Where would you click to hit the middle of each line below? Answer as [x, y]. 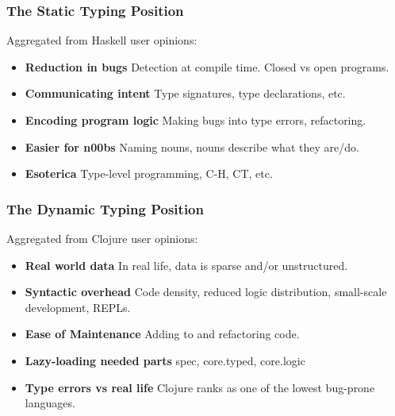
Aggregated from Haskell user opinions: [102, 40]
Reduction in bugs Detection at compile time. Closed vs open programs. [207, 66]
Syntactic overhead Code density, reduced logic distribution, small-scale [206, 292]
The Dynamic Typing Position [105, 208]
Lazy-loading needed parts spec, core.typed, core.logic [165, 360]
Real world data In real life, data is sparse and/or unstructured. [186, 265]
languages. [50, 403]
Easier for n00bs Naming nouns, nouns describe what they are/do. [192, 146]
